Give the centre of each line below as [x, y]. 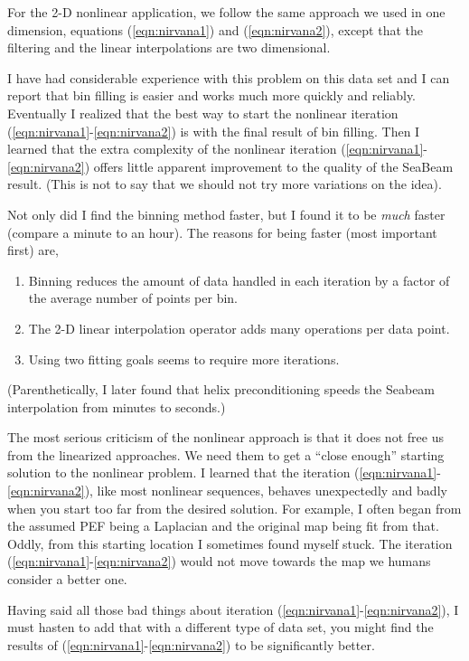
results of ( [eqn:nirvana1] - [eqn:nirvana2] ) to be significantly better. [191, 644]
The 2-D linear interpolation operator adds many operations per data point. [239, 328]
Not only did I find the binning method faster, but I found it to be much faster [226, 214]
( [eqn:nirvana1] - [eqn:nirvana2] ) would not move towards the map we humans [219, 561]
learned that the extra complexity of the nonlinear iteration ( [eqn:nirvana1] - [217, 149]
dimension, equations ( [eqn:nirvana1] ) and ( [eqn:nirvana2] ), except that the [215, 29]
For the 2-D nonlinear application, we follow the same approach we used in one [226, 12]
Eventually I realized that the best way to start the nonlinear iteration [203, 113]
